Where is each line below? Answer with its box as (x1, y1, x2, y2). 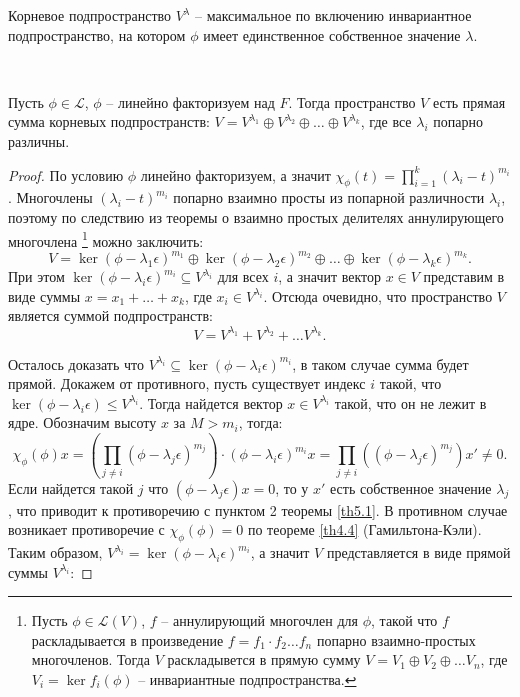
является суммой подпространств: (8, 305, 213, 326)
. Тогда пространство (288, 91, 416, 112)
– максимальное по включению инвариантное (195, 5, 472, 25)
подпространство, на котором (8, 24, 186, 45)
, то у (275, 477, 309, 498)
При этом (8, 266, 65, 287)
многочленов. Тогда (31, 649, 150, 670)
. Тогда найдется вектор (139, 392, 283, 413)
